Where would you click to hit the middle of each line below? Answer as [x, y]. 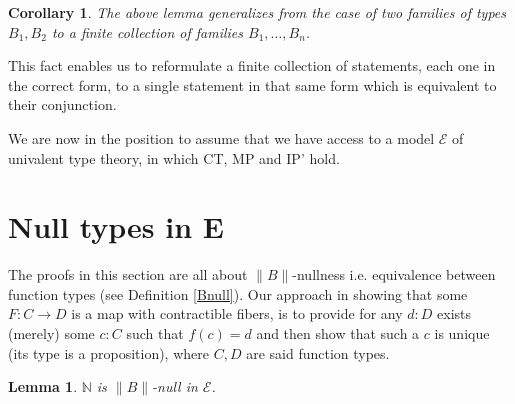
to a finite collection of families [147, 31]
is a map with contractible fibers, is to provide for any [237, 313]
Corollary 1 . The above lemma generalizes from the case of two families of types [257, 12]
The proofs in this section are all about [128, 274]
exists [454, 313]
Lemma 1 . [43, 386]
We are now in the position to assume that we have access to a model [221, 137]
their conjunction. [62, 104]
